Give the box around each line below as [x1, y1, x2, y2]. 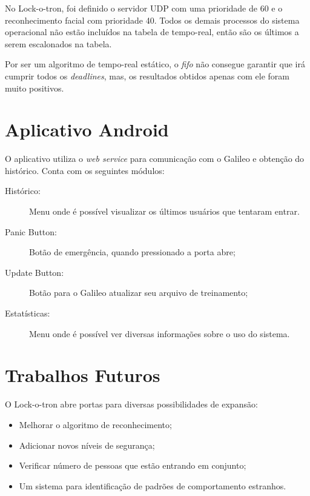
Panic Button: [5, 225, 57, 238]
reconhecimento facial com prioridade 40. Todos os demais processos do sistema [5, 13, 300, 26]
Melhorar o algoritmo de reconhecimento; [19, 418, 172, 431]
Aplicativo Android [5, 117, 169, 142]
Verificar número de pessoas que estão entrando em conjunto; [19, 459, 246, 472]
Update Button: [5, 266, 64, 278]
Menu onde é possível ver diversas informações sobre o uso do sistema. [29, 327, 290, 340]
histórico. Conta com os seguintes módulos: [5, 164, 165, 176]
